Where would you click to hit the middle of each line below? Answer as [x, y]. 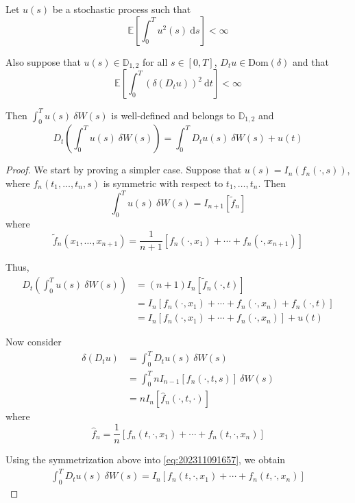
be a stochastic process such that [122, 9]
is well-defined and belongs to [173, 115]
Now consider [34, 342]
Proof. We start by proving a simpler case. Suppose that [124, 170]
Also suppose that [43, 61]
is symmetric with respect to [163, 183]
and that [311, 61]
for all [155, 61]
